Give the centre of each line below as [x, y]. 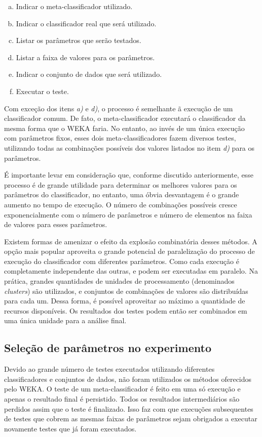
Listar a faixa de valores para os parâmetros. [85, 57]
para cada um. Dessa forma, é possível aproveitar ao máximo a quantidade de [125, 301]
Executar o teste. [42, 91]
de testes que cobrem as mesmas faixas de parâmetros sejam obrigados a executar [131, 419]
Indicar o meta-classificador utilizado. [74, 6]
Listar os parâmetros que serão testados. [79, 40]
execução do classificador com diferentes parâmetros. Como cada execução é [122, 261]
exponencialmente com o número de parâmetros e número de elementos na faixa [128, 214]
